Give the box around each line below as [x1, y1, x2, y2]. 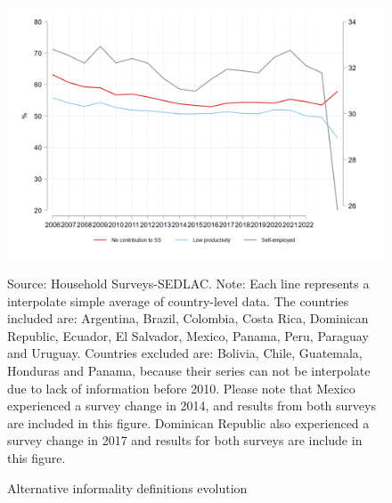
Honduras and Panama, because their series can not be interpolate [7, 361, 371, 379]
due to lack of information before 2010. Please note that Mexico [7, 378, 355, 397]
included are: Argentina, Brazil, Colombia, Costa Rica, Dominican [7, 309, 369, 328]
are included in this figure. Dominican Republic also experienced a [7, 413, 370, 432]
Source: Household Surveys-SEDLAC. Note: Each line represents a [7, 273, 370, 292]
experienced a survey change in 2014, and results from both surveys [7, 396, 376, 415]
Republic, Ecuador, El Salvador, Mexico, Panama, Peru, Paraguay [7, 326, 369, 345]
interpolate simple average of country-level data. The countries [7, 291, 349, 310]
